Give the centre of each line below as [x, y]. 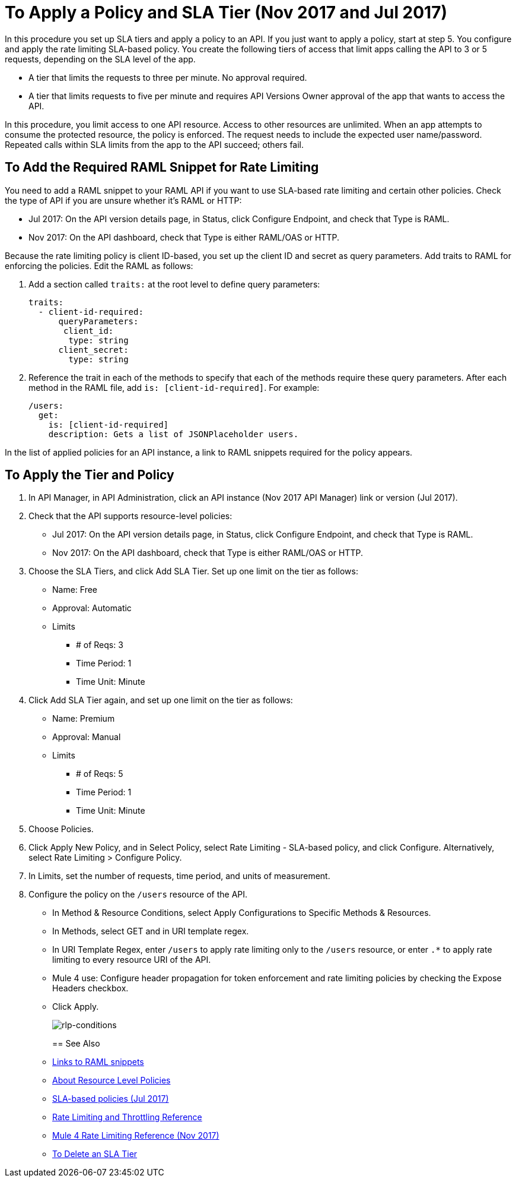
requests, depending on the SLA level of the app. [100, 59]
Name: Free [75, 590]
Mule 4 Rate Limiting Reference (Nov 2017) [136, 1136]
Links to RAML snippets [98, 1062]
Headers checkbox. [90, 988]
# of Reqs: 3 [100, 645]
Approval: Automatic [92, 608]
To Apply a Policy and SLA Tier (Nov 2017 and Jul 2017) [226, 12]
